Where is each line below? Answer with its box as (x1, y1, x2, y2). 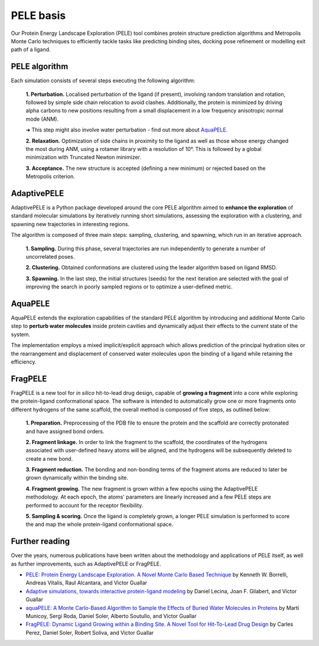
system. (11, 330, 31, 338)
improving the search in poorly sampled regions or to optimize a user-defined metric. (25, 283, 233, 290)
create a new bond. (25, 455, 73, 462)
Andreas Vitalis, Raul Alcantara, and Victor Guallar (25, 579, 148, 586)
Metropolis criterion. (25, 173, 75, 180)
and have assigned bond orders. (25, 428, 105, 435)
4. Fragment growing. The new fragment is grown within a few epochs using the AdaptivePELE (25, 485, 258, 492)
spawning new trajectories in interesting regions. (11, 220, 130, 227)
